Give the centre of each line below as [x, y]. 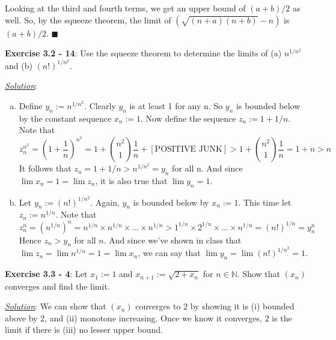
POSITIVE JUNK [188, 150]
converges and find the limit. [57, 286]
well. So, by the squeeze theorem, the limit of [88, 19]
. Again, [105, 202]
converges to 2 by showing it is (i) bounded [215, 306]
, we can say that [169, 253]
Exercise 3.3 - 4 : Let [46, 274]
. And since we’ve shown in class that [173, 240]
